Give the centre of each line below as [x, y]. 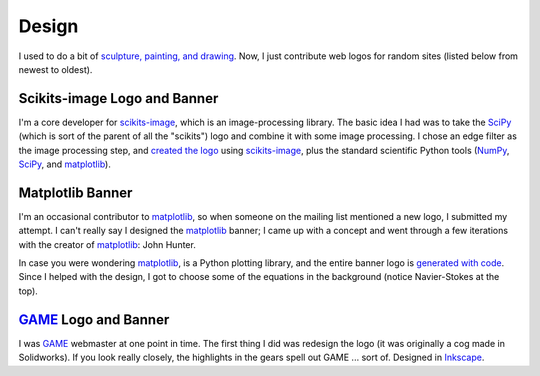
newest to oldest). [55, 69]
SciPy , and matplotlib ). [65, 164]
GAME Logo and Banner [94, 319]
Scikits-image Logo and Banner [118, 98]
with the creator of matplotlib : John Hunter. [107, 244]
